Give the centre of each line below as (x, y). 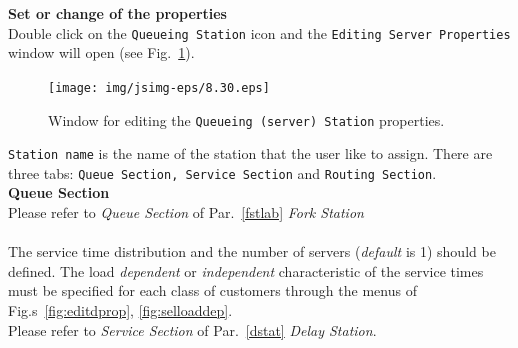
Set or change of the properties (117, 13)
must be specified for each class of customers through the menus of (212, 290)
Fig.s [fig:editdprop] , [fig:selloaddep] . (120, 310)
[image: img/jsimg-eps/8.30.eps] (159, 87)
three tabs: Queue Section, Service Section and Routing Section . (222, 172)
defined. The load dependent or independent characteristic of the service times (246, 270)
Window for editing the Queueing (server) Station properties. (246, 119)
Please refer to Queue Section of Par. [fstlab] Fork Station (186, 212)
